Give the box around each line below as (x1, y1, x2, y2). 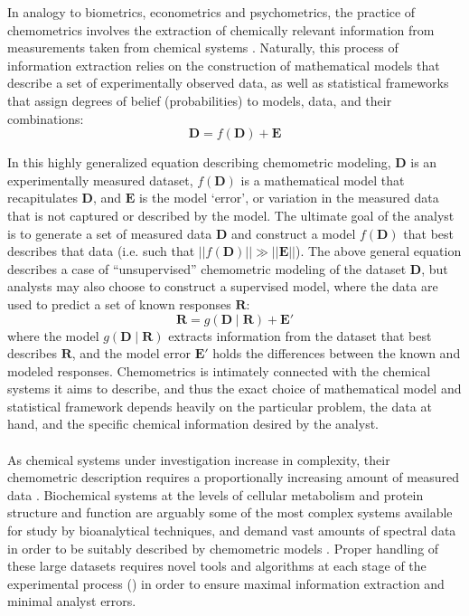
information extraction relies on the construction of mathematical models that (7, 55, 440, 74)
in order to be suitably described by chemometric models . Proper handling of (7, 538, 439, 557)
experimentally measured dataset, (7, 170, 193, 189)
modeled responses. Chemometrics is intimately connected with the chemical (7, 361, 431, 380)
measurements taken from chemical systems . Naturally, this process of (7, 38, 399, 57)
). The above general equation (295, 242, 462, 261)
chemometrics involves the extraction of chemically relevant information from (7, 20, 435, 39)
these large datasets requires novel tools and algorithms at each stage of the (7, 556, 427, 575)
